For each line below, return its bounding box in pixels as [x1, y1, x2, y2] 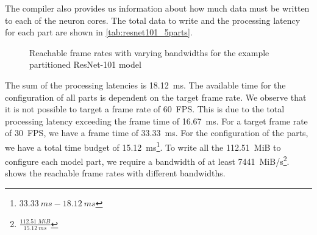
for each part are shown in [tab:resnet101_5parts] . [5, 26, 193, 38]
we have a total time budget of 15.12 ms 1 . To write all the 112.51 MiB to [5, 139, 281, 153]
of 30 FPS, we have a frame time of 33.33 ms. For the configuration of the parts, [5, 126, 308, 139]
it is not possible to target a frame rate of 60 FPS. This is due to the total [5, 103, 285, 115]
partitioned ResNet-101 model [29, 58, 141, 71]
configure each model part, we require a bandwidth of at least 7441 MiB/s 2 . [5, 153, 290, 167]
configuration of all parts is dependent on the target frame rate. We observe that [5, 90, 307, 103]
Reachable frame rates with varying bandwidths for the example [29, 46, 269, 59]
